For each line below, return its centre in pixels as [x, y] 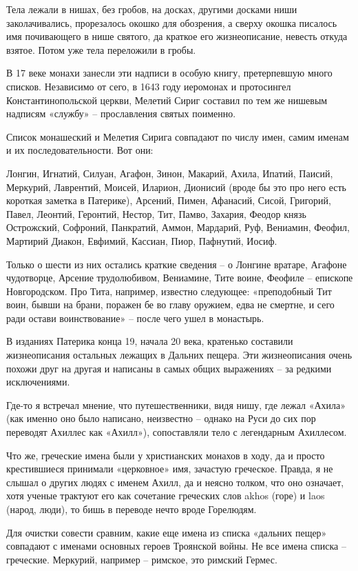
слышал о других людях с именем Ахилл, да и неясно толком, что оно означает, [175, 482]
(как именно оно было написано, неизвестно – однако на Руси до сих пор [161, 418]
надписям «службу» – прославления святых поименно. [121, 113]
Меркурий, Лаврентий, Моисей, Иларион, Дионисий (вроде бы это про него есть [176, 187]
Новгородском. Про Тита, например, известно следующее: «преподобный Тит [169, 291]
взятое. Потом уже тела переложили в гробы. [101, 49]
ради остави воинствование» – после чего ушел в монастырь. [135, 318]
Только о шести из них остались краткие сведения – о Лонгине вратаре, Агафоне [177, 264]
